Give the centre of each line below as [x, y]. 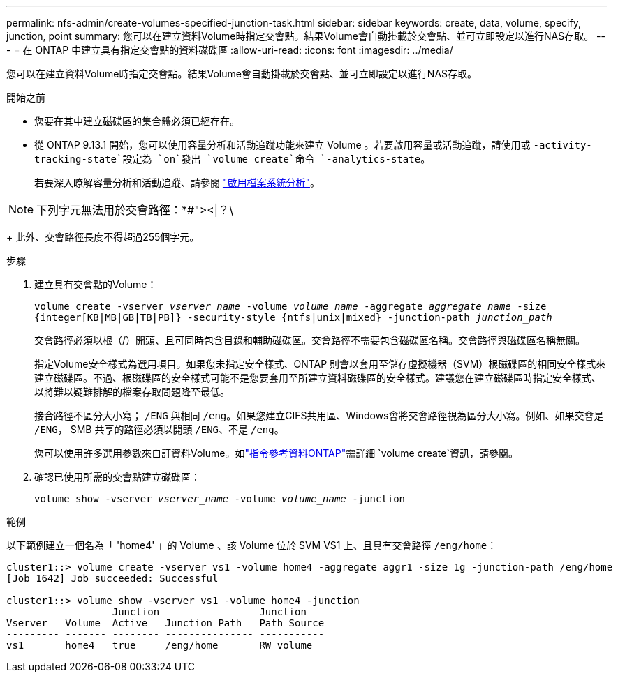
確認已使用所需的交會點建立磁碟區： [117, 477]
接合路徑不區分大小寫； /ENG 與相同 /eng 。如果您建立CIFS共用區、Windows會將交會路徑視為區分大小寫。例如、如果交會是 [319, 415]
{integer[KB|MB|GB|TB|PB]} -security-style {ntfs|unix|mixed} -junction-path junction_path [293, 317]
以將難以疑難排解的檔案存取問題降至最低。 [132, 392]
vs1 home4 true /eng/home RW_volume [160, 645]
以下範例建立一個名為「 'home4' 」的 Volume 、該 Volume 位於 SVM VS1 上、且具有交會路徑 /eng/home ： [252, 545]
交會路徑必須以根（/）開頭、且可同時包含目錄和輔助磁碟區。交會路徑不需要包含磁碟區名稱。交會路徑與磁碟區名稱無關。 [310, 340]
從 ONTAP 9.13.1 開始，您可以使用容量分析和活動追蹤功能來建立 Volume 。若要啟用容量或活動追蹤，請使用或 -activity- [313, 145]
